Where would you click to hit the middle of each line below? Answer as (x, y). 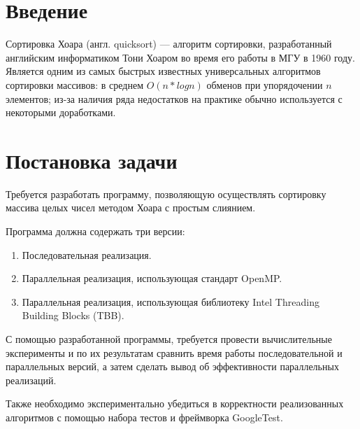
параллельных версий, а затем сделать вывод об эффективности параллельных (172, 366)
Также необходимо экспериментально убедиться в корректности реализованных (175, 403)
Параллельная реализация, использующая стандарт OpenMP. (152, 278)
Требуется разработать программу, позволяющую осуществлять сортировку (166, 194)
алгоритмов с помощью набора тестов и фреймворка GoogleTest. (144, 417)
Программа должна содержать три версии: (95, 231)
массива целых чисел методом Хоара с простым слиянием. (131, 208)
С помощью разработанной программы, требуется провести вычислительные (169, 338)
